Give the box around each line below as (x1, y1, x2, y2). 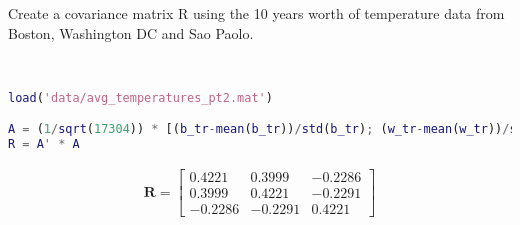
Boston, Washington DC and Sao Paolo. (8, 22, 254, 43)
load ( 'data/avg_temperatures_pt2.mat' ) (8, 90, 273, 105)
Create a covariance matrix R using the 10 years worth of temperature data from (8, 3, 505, 23)
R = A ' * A (8, 137, 80, 152)
